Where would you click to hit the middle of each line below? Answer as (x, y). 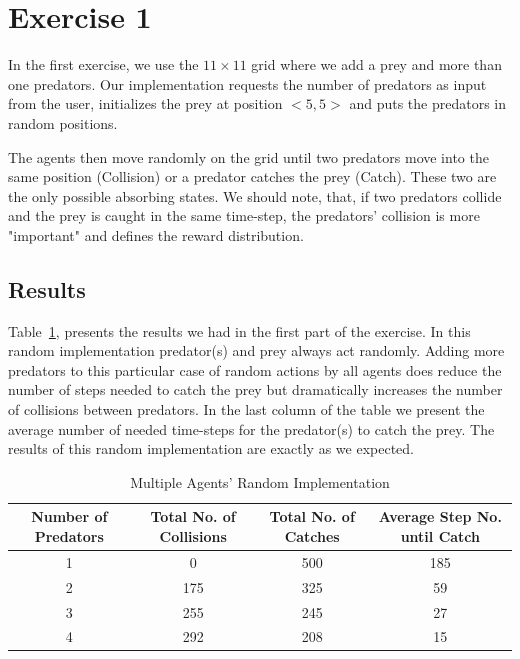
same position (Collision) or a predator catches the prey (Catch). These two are (252, 176)
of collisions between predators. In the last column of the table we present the (246, 409)
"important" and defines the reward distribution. (156, 234)
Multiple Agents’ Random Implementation (260, 481)
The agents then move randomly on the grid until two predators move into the (248, 156)
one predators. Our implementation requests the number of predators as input (247, 83)
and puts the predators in (427, 103)
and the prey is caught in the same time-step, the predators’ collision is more (244, 215)
